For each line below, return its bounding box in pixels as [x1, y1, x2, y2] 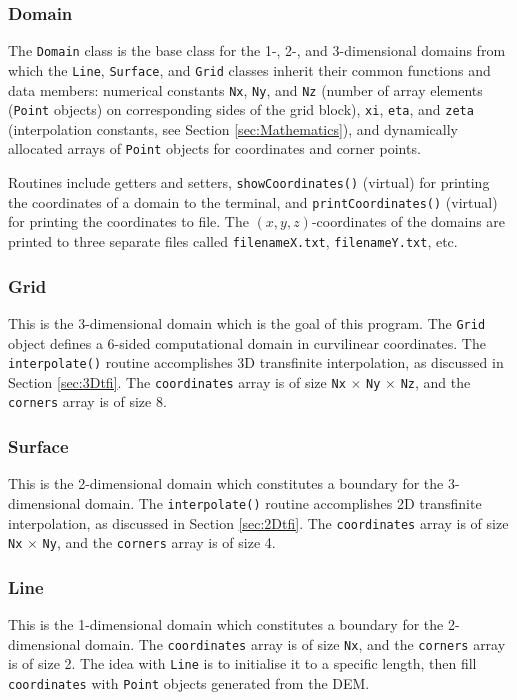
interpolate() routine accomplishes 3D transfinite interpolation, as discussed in [8, 352, 504, 373]
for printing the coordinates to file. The [8, 211, 249, 232]
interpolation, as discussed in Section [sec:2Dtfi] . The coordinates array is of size [8, 512, 509, 533]
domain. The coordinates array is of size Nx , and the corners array [85, 633, 506, 654]
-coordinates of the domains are [311, 211, 506, 232]
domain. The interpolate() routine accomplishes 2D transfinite [85, 492, 482, 513]
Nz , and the [400, 371, 471, 392]
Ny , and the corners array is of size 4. [42, 532, 276, 553]
